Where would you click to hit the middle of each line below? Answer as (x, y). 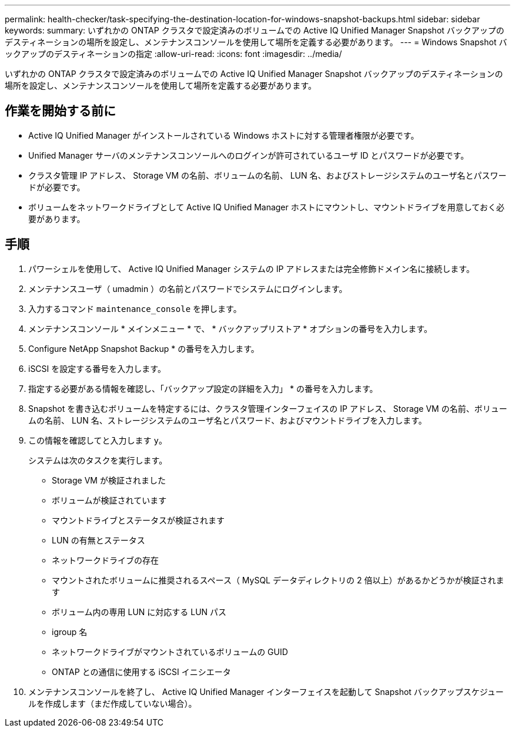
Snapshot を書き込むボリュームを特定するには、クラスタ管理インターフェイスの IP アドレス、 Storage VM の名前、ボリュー (268, 408)
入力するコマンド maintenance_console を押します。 (135, 308)
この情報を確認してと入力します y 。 (98, 440)
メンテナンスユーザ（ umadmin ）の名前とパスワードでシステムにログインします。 (188, 288)
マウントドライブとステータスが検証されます (138, 520)
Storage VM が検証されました (109, 480)
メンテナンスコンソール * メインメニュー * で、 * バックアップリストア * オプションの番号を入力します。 (230, 328)
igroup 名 (70, 632)
